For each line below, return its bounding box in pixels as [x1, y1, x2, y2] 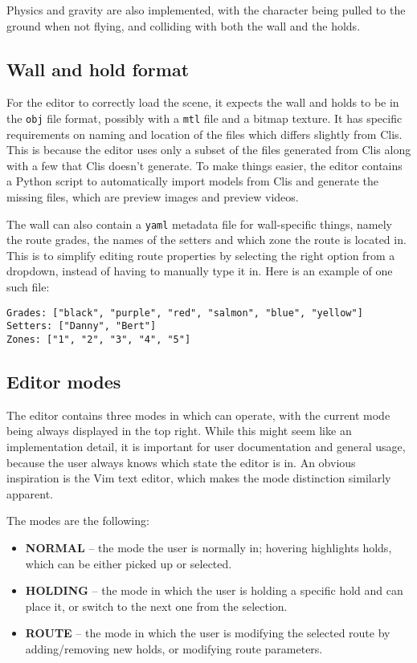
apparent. [6, 485, 54, 502]
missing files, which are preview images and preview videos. [6, 189, 299, 205]
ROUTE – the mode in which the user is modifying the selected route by [25, 624, 390, 641]
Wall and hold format [6, 56, 190, 81]
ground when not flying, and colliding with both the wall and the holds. [6, 17, 361, 34]
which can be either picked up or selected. [25, 555, 232, 571]
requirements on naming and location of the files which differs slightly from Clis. [6, 125, 403, 142]
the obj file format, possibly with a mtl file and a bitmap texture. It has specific [6, 109, 403, 126]
